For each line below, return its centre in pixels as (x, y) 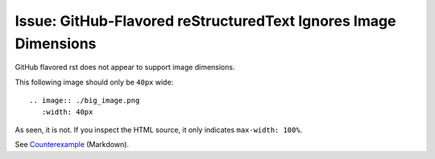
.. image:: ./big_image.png (85, 101)
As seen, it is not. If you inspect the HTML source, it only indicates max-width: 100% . (159, 129)
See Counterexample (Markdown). (72, 145)
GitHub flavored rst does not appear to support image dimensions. (125, 67)
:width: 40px (67, 112)
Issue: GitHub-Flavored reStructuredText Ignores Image (205, 21)
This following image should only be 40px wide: (94, 82)
